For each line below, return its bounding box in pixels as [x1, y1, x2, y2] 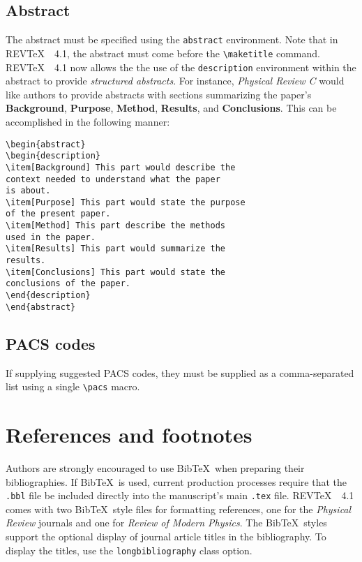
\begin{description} [6, 151, 101, 161]
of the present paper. [6, 209, 111, 219]
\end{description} [6, 290, 91, 301]
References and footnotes [6, 420, 252, 449]
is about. [6, 186, 51, 196]
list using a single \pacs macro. [6, 379, 140, 394]
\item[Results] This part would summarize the [6, 244, 225, 254]
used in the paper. [6, 232, 96, 242]
